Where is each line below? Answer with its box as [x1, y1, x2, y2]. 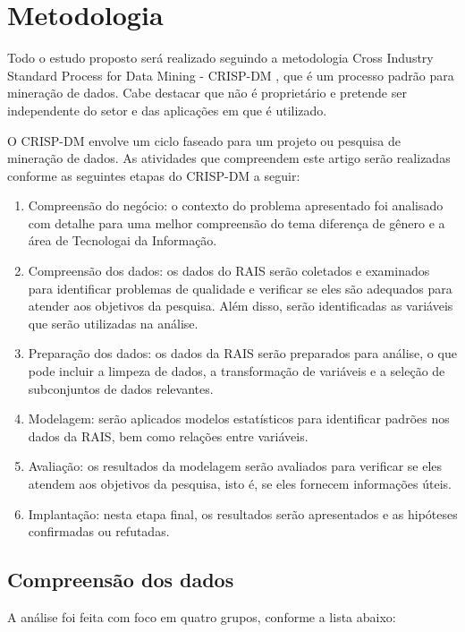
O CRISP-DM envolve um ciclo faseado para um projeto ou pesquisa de [7, 131, 401, 149]
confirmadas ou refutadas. [28, 522, 170, 541]
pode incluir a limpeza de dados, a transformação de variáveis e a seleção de [28, 362, 445, 380]
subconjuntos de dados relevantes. [28, 379, 214, 397]
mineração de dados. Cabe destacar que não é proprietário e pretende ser [7, 83, 407, 102]
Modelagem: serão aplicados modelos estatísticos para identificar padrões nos [28, 409, 450, 428]
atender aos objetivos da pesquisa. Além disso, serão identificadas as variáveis [28, 296, 453, 315]
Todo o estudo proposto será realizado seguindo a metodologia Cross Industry [7, 48, 434, 67]
